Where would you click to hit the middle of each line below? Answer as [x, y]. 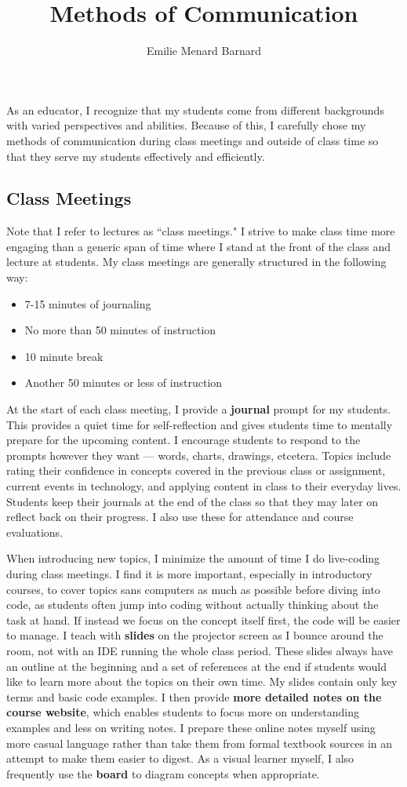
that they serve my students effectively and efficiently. [136, 156]
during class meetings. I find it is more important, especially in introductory [189, 573]
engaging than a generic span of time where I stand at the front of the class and [199, 246]
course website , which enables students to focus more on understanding [183, 712]
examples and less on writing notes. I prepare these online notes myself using [191, 727]
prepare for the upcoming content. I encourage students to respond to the [184, 440]
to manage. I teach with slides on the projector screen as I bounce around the [195, 635]
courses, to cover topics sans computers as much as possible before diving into [193, 589]
